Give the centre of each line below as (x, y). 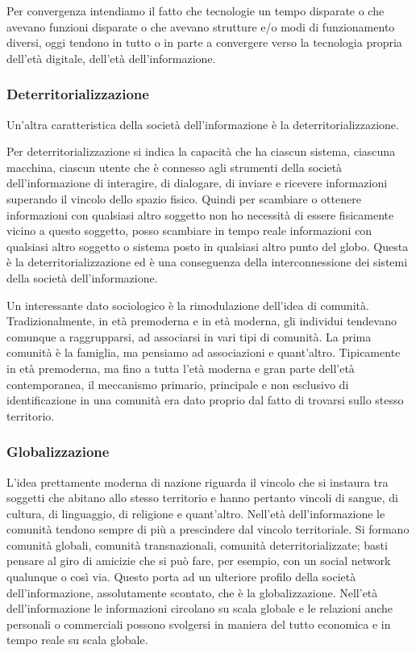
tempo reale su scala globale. (77, 640)
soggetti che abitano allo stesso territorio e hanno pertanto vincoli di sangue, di (202, 498)
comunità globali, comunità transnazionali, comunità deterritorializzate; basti (197, 544)
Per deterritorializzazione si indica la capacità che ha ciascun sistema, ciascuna (201, 151)
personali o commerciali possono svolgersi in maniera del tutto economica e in (199, 624)
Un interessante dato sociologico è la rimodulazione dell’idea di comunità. (188, 305)
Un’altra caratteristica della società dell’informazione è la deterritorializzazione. (203, 124)
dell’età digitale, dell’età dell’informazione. (111, 58)
